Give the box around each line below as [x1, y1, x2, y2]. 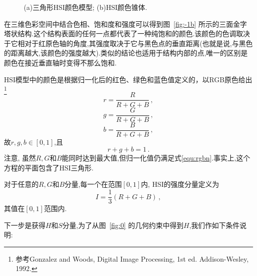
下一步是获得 [4, 220, 45, 230]
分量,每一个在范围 [64, 179, 122, 189]
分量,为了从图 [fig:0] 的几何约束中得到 [62, 220, 184, 230]
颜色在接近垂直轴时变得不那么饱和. [4, 57, 117, 67]
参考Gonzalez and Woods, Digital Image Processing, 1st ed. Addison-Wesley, [15, 253, 249, 264]
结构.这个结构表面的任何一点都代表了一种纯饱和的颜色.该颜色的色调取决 [17, 28, 250, 39]
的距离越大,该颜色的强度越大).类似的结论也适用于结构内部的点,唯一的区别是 [4, 48, 248, 58]
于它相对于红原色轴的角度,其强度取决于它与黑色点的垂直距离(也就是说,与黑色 [4, 38, 253, 48]
